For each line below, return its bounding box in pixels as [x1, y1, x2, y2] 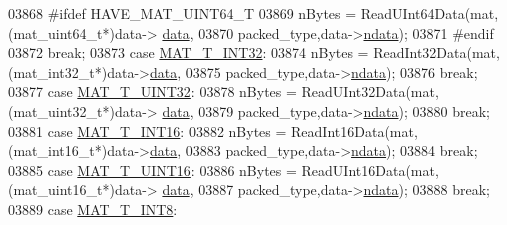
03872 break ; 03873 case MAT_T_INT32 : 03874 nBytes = [8, 42, 369, 63]
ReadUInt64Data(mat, [360, 3, 499, 23]
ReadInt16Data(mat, [291, 120, 418, 141]
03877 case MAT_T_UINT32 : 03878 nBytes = [8, 81, 297, 102]
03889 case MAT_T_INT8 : [8, 198, 178, 219]
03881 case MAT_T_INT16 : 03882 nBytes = [8, 120, 287, 141]
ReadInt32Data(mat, [373, 42, 500, 63]
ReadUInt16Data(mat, [301, 159, 439, 180]
